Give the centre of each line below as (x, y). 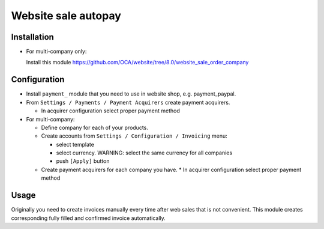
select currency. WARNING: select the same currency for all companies (144, 153)
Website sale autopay (66, 16)
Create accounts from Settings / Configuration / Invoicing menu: (134, 136)
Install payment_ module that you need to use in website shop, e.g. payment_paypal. (131, 94)
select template (75, 144)
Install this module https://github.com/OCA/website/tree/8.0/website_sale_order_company (137, 63)
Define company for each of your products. (94, 127)
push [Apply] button (83, 161)
